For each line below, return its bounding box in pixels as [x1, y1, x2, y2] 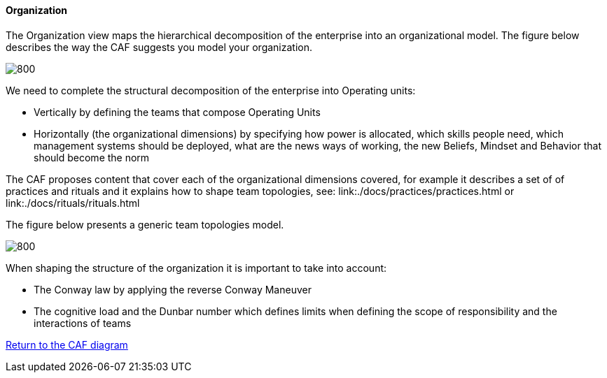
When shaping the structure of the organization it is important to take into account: [6, 261, 387, 274]
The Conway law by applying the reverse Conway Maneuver [34, 283, 312, 296]
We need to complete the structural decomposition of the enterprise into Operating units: [6, 84, 416, 96]
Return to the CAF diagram [6, 338, 128, 351]
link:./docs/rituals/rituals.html [6, 196, 140, 209]
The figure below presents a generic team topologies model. [6, 218, 284, 231]
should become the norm [34, 151, 150, 163]
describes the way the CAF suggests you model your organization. [6, 41, 312, 53]
